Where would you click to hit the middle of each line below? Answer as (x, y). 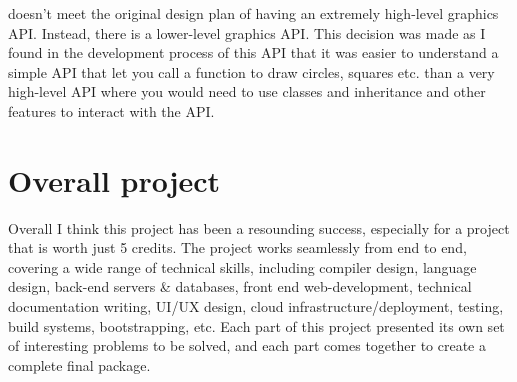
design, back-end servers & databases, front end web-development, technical (240, 286)
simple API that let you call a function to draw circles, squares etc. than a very (251, 71)
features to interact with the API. (111, 110)
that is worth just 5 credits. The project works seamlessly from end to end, (237, 247)
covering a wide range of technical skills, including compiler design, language (242, 266)
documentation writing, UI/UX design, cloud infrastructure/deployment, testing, (256, 306)
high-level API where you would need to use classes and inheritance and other (247, 91)
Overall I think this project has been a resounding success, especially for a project (259, 227)
